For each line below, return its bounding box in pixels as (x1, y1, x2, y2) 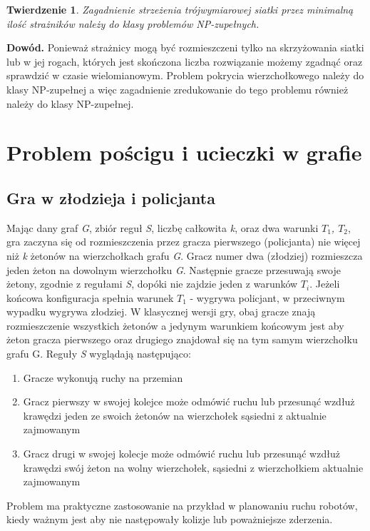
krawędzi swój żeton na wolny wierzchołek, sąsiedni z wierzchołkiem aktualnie (23, 460, 364, 475)
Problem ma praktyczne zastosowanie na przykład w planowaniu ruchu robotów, (6, 497, 358, 512)
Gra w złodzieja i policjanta (6, 186, 215, 208)
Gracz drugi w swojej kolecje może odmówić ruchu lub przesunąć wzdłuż (23, 446, 340, 461)
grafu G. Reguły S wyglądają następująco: (6, 346, 191, 361)
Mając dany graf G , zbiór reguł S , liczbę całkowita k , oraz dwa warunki (6, 220, 319, 235)
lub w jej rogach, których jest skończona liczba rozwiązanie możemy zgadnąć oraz (6, 54, 363, 69)
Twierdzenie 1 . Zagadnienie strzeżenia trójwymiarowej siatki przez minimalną (6, 2, 354, 16)
